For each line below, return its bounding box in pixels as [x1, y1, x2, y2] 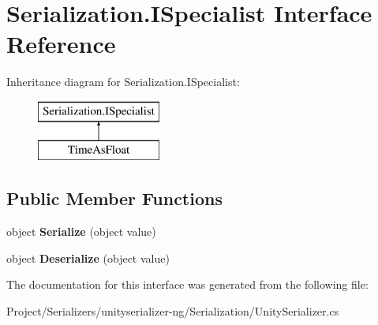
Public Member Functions [6, 186, 223, 211]
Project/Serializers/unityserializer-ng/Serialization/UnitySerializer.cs [6, 303, 339, 319]
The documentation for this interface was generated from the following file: [6, 276, 369, 293]
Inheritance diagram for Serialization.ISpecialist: [6, 73, 240, 90]
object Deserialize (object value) [6, 249, 170, 266]
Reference [6, 28, 116, 60]
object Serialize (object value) [6, 223, 156, 240]
